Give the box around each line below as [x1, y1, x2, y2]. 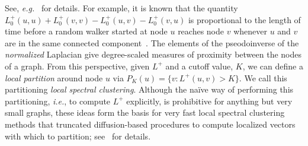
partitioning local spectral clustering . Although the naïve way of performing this [5, 83, 294, 96]
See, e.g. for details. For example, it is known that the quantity [5, 2, 238, 14]
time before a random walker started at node [5, 25, 168, 37]
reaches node [178, 25, 224, 37]
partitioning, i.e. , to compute [5, 94, 111, 107]
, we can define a [242, 59, 303, 72]
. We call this [239, 71, 287, 84]
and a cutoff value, [165, 59, 233, 72]
